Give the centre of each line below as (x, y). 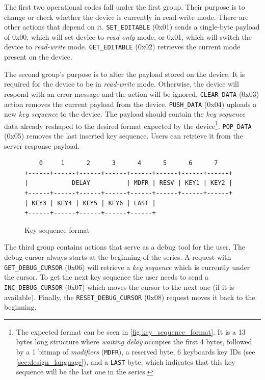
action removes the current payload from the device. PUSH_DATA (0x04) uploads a (130, 104)
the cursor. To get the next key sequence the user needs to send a (106, 277)
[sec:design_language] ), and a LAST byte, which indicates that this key (126, 361)
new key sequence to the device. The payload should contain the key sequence (125, 114)
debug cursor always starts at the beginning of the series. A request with (118, 257)
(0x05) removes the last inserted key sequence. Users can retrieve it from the (124, 136)
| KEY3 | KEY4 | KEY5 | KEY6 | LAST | (90, 203)
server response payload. (42, 145)
